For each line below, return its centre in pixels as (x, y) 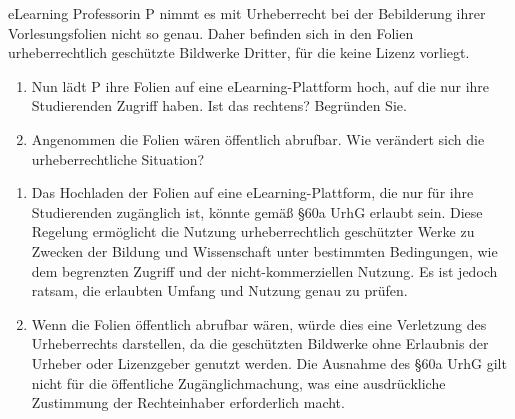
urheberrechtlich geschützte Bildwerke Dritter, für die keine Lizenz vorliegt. (239, 52)
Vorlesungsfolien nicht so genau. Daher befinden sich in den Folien (211, 32)
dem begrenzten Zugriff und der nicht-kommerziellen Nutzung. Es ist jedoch (264, 270)
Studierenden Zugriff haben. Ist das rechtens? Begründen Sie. (219, 105)
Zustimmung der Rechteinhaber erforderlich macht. (188, 402)
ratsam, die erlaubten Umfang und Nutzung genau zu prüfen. (219, 290)
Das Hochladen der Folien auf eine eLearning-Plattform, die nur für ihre (252, 192)
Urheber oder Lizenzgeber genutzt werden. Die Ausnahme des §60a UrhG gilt (269, 362)
